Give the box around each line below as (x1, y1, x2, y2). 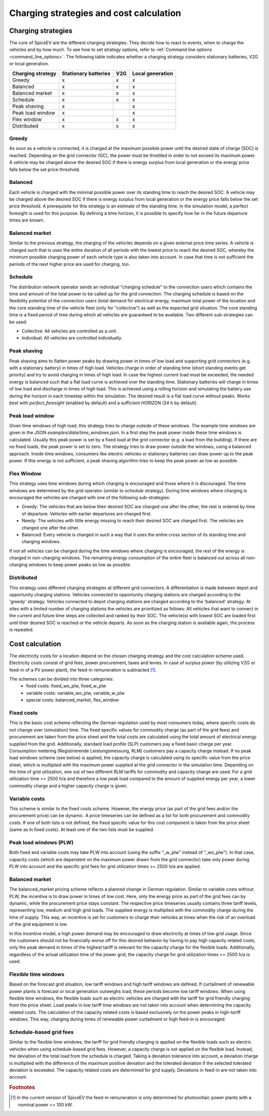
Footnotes (9, 1084, 35, 1091)
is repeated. (9, 626, 34, 632)
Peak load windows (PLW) (9, 839, 74, 846)
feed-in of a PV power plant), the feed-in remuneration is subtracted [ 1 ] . (9, 667, 157, 673)
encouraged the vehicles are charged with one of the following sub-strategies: (9, 494, 170, 500)
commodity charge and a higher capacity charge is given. (9, 783, 128, 789)
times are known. (9, 217, 45, 223)
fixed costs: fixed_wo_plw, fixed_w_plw (26, 683, 107, 689)
